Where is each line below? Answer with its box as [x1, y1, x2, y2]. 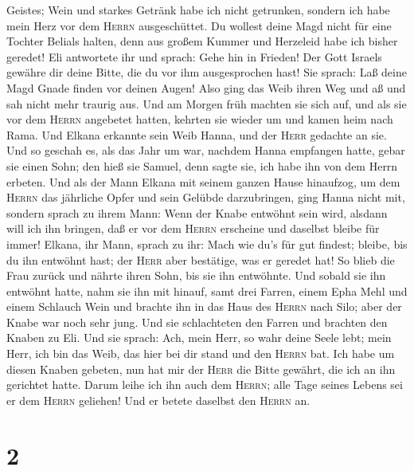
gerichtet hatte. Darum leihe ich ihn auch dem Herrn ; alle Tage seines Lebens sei [6, 376, 403, 393]
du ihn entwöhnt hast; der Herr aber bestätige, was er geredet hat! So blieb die [6, 251, 395, 268]
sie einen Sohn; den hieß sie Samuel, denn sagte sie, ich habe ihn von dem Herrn [6, 157, 398, 174]
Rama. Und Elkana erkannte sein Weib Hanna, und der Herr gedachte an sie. [6, 126, 387, 143]
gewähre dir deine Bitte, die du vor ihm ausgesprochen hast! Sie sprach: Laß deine [6, 64, 407, 80]
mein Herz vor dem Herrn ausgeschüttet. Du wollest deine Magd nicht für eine [6, 17, 392, 33]
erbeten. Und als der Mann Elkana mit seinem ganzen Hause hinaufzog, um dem [6, 173, 400, 190]
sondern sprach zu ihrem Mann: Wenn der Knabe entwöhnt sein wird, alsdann [6, 204, 388, 221]
